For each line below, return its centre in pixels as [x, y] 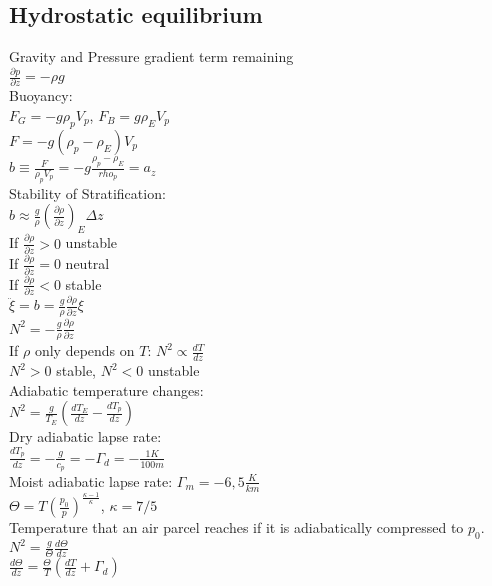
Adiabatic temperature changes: [106, 389]
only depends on [84, 350]
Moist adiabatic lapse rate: [91, 480]
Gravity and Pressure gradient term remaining [151, 56]
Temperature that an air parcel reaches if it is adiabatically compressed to [236, 527]
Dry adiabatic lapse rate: [85, 436]
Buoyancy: [41, 95]
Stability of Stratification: [87, 192]
